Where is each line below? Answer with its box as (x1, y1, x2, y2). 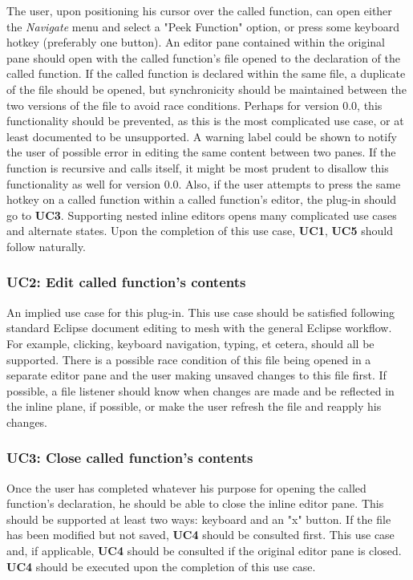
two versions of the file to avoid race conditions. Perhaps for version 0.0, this (6, 96, 383, 113)
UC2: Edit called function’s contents (6, 272, 246, 292)
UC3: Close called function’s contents (6, 448, 253, 468)
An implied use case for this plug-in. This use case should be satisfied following (6, 303, 395, 320)
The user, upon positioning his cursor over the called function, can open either (6, 2, 392, 18)
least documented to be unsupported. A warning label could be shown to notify (6, 128, 397, 144)
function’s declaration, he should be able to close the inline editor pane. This (6, 495, 384, 512)
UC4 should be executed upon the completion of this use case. (6, 558, 316, 574)
